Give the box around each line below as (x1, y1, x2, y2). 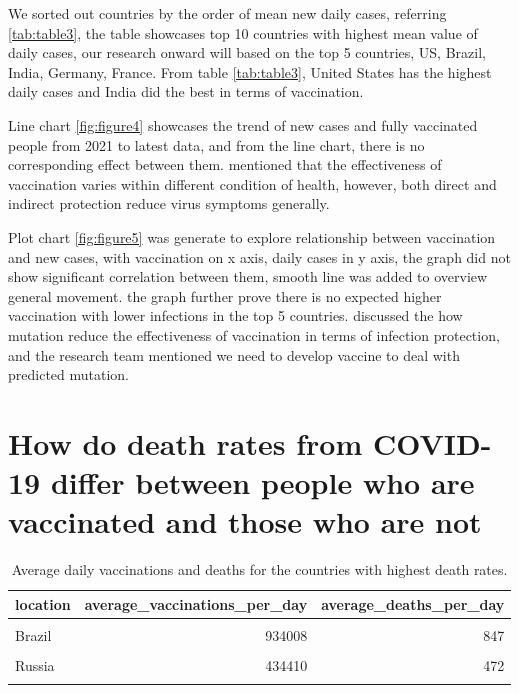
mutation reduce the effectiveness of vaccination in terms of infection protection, (8, 324, 500, 345)
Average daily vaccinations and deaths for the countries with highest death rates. (11, 559, 508, 580)
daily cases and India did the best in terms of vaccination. (8, 81, 364, 102)
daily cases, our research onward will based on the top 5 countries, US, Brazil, (8, 42, 486, 63)
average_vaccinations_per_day (84, 593, 308, 614)
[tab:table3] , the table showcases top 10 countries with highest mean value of (8, 22, 478, 43)
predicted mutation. (8, 364, 130, 385)
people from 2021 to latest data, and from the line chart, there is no (8, 134, 425, 155)
